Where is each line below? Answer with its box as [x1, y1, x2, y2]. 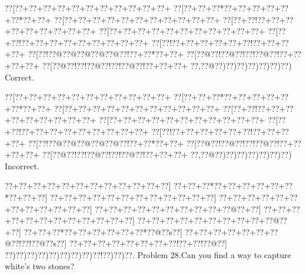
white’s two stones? [5, 260, 75, 272]
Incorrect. [5, 159, 39, 172]
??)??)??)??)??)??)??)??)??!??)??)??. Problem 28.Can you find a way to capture [5, 248, 291, 260]
